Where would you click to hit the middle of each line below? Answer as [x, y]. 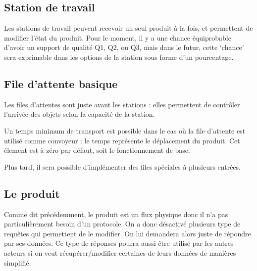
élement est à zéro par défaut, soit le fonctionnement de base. [97, 150]
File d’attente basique [61, 83]
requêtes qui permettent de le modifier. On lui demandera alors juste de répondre [128, 233]
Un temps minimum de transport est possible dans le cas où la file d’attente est [125, 130]
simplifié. [18, 262]
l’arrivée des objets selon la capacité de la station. [79, 114]
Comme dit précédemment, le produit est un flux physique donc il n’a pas [116, 214]
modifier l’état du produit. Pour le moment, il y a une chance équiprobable [118, 37]
